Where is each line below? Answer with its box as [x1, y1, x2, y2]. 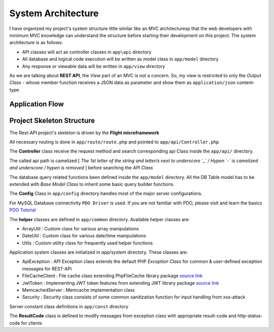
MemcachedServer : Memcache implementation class [22, 287, 135, 293]
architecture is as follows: [9, 40, 63, 46]
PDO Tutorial [9, 207, 36, 213]
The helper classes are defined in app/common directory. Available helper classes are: [9, 216, 190, 222]
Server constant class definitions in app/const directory [9, 303, 129, 310]
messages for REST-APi [22, 265, 72, 271]
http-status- [237, 313, 263, 319]
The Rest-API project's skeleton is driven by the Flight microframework [9, 130, 159, 136]
